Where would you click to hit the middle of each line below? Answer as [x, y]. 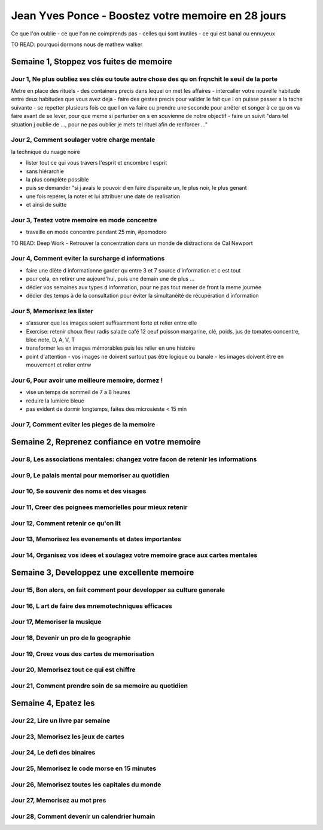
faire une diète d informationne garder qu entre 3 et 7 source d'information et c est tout [133, 270]
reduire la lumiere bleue [55, 401]
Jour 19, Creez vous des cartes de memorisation [83, 654]
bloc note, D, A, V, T [50, 340]
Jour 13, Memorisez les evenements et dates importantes [96, 539]
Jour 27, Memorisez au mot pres [59, 801]
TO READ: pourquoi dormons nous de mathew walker [77, 44]
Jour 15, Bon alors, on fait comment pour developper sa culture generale [118, 590]
